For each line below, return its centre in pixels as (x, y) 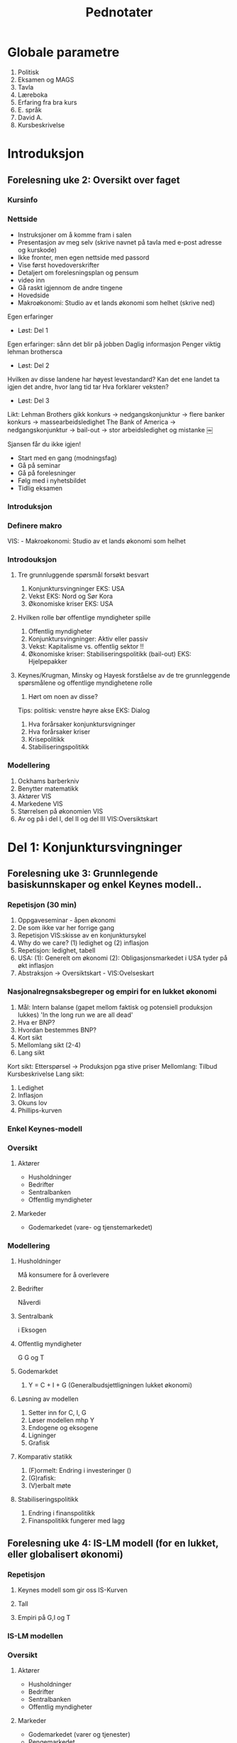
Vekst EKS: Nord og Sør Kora (71, 596)
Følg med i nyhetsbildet (52, 480)
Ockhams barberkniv (48, 781)
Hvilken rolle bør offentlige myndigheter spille (84, 618)
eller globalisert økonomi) (65, 1554)
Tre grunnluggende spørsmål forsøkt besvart (83, 575)
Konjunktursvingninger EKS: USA (76, 589)
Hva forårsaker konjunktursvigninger (82, 724)
